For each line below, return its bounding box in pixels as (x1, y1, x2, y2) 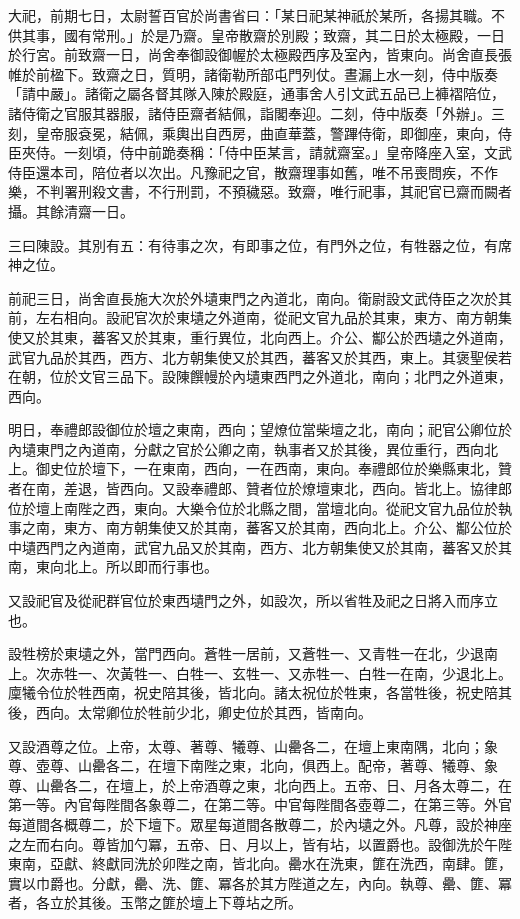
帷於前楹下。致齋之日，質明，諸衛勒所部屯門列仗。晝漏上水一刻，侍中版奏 (8, 63, 498, 84)
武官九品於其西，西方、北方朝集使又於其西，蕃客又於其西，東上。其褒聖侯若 (8, 346, 512, 367)
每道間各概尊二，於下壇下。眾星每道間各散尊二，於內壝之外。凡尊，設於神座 (8, 813, 512, 834)
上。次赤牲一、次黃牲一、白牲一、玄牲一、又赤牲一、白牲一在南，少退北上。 (8, 662, 512, 683)
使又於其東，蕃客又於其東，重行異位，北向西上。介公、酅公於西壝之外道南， (8, 326, 512, 347)
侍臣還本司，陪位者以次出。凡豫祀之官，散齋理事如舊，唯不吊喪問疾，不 (8, 161, 484, 182)
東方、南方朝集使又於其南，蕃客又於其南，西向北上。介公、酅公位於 (63, 517, 512, 538)
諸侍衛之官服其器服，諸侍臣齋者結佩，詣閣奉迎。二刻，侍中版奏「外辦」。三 (8, 102, 505, 123)
